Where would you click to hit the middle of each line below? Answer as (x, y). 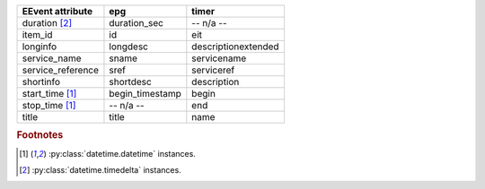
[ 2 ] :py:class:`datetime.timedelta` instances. (100, 170)
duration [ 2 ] (47, 23)
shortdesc (130, 82)
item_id (37, 34)
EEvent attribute (57, 11)
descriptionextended (235, 47)
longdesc (128, 47)
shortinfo (41, 82)
